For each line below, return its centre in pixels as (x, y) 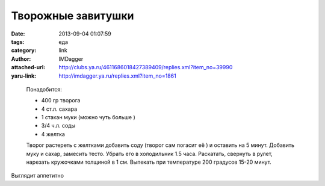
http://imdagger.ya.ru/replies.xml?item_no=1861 (118, 76)
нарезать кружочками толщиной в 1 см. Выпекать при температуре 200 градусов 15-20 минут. (149, 162)
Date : (18, 34)
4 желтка (53, 134)
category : (24, 51)
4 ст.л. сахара (59, 109)
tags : (18, 42)
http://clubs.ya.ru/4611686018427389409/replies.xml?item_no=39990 (146, 67)
